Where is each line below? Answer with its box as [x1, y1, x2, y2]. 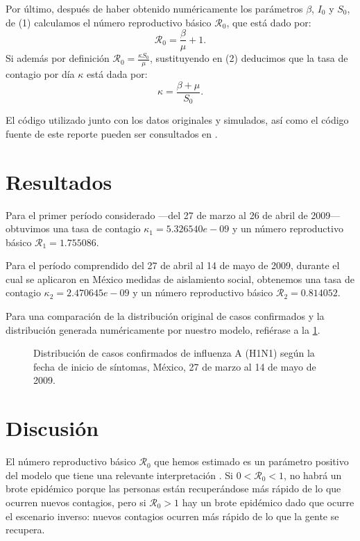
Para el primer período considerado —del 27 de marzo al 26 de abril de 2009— [6, 207, 341, 222]
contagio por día [6, 67, 75, 81]
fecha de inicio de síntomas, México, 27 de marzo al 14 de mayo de [33, 359, 316, 373]
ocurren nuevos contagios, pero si [6, 494, 146, 509]
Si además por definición [6, 51, 110, 65]
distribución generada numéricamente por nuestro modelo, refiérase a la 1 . [6, 322, 320, 337]
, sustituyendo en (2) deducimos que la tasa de [150, 51, 348, 65]
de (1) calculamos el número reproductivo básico [6, 15, 212, 29]
